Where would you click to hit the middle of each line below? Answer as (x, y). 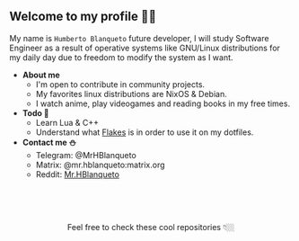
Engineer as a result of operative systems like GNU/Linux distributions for (145, 48)
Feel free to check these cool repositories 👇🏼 (151, 227)
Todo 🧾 (35, 112)
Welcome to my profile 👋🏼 (83, 17)
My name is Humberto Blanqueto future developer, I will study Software (139, 38)
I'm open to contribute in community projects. (120, 84)
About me (41, 75)
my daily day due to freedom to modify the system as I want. (121, 57)
